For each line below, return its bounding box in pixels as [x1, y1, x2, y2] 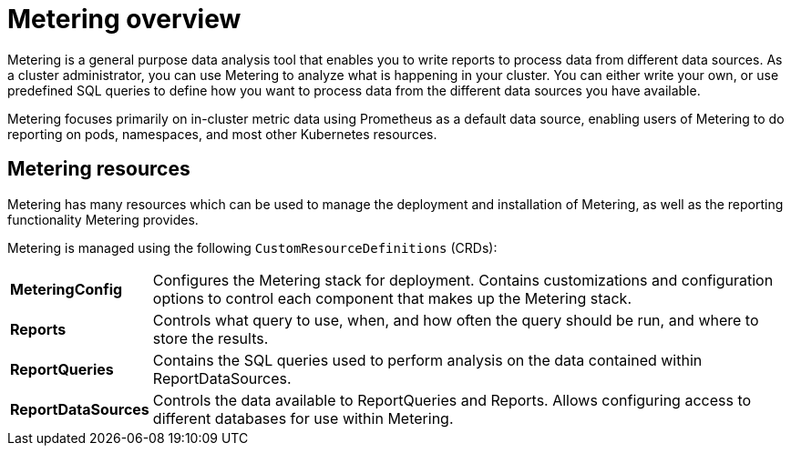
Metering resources [7, 157, 190, 181]
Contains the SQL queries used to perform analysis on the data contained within [152, 350, 703, 369]
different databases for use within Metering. [152, 408, 454, 428]
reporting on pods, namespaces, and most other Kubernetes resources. [7, 126, 437, 142]
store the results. [152, 328, 269, 347]
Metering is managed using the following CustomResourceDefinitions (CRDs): [7, 239, 498, 256]
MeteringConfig [10, 279, 123, 298]
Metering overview [7, 4, 241, 35]
